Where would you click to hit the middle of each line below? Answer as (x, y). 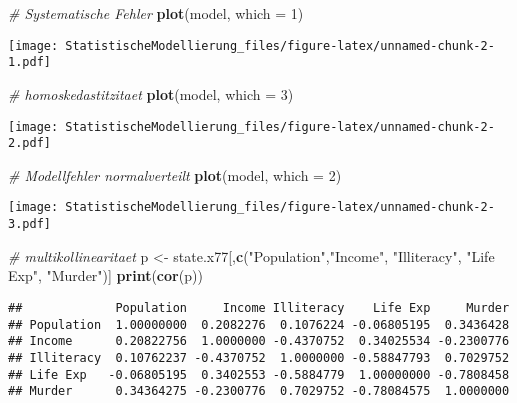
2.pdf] (29, 143)
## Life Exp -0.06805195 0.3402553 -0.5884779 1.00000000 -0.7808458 (259, 374)
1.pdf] (29, 62)
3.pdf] (29, 224)
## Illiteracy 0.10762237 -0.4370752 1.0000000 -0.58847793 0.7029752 (259, 357)
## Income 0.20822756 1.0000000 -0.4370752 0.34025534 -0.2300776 (259, 341)
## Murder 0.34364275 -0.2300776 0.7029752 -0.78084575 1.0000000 (259, 391)
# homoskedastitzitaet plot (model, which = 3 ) (151, 93)
